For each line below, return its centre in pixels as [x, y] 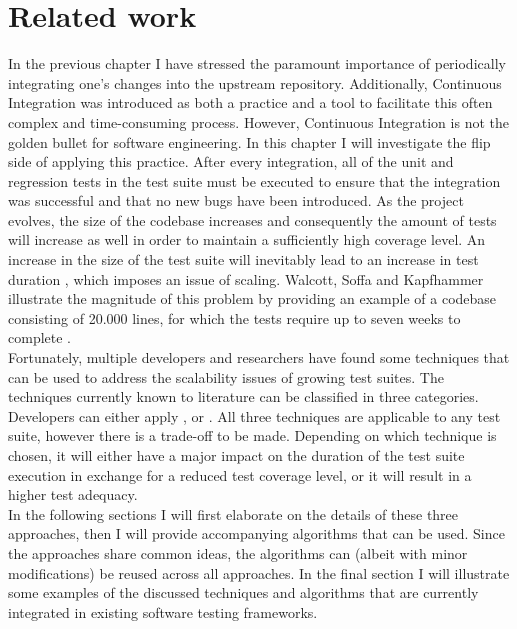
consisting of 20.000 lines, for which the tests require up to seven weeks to [234, 317]
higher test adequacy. [73, 494]
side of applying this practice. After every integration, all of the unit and [231, 161]
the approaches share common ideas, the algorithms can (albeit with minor [238, 552]
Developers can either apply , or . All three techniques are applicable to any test [254, 415]
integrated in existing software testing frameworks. [163, 611]
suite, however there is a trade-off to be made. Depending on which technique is [252, 435]
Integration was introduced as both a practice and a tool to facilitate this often [250, 102]
